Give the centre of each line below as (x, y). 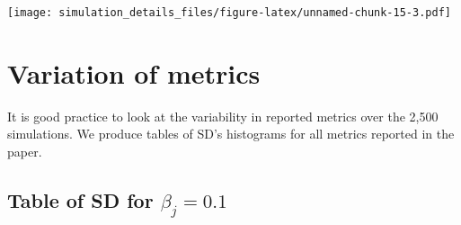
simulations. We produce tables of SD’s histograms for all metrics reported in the (231, 134)
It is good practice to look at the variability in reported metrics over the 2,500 (223, 116)
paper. (25, 151)
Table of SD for (80, 199)
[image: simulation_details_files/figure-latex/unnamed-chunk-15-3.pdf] (229, 13)
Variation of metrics (134, 72)
